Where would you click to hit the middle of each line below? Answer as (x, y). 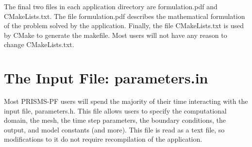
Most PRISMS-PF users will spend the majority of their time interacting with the (126, 101)
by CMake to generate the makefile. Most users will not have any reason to (116, 35)
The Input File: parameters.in (106, 78)
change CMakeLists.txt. (39, 44)
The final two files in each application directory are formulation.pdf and (111, 6)
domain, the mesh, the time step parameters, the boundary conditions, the (115, 120)
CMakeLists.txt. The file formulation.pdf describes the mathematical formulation (125, 16)
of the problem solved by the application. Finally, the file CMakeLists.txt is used (124, 25)
